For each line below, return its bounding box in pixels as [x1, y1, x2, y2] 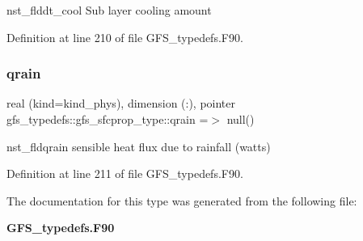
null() [226, 111, 255, 127]
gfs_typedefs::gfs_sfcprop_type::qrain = [6, 111, 209, 127]
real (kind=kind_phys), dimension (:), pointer [6, 95, 236, 112]
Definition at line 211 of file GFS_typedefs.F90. [6, 165, 243, 182]
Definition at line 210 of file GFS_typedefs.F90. [6, 28, 243, 45]
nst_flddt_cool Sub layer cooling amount [6, 2, 212, 18]
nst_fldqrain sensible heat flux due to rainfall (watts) [6, 137, 271, 154]
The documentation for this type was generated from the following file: [6, 192, 357, 209]
